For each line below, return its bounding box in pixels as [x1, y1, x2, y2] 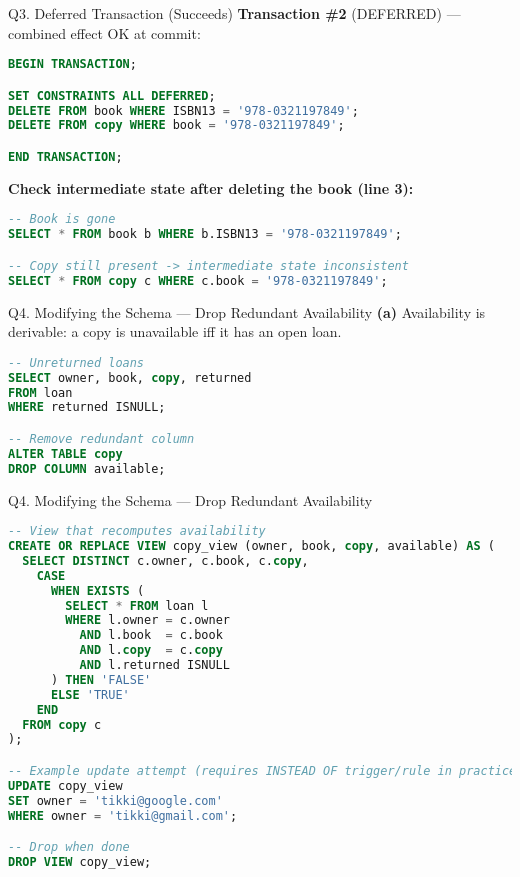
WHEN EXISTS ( [50, 583, 145, 598]
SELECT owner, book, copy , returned [8, 370, 252, 385]
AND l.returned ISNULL [79, 658, 230, 673]
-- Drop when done [8, 840, 130, 855]
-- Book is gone [8, 212, 116, 227]
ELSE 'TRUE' [50, 687, 130, 702]
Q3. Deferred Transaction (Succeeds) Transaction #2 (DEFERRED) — [8, 3, 461, 23]
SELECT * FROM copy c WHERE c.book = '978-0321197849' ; [8, 273, 388, 288]
